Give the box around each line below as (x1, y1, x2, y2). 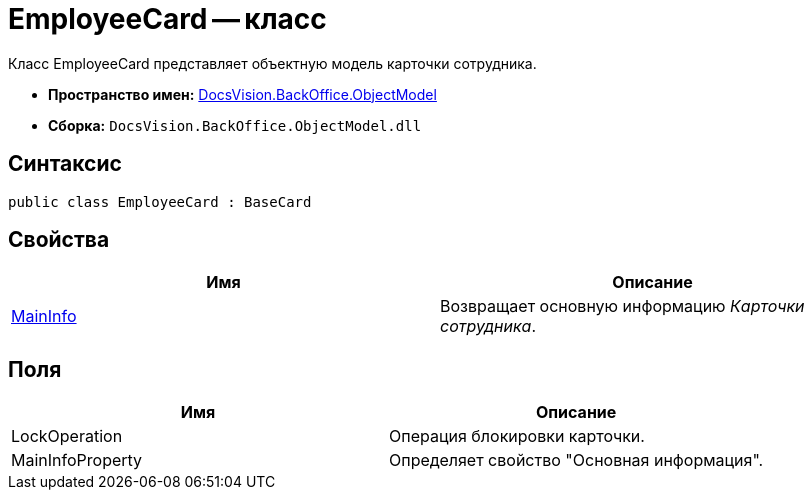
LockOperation (11, 426, 123, 447)
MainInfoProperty (11, 450, 143, 471)
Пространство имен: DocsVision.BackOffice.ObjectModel (48, 85, 437, 103)
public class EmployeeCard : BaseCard (8, 193, 312, 210)
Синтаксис (8, 151, 122, 177)
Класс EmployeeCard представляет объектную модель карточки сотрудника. (8, 54, 537, 72)
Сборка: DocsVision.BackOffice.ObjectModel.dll (48, 116, 422, 134)
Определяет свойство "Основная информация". (389, 450, 764, 471)
